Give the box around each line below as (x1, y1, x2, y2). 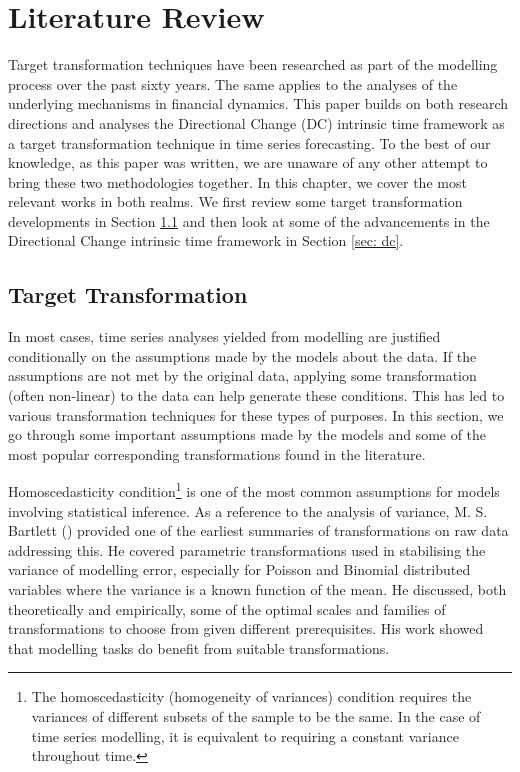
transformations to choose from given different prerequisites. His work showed (8, 618, 484, 639)
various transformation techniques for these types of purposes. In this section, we (8, 404, 504, 425)
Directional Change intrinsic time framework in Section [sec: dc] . (8, 230, 404, 251)
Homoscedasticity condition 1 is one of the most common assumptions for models (8, 478, 500, 502)
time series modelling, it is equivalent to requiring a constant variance (31, 725, 459, 746)
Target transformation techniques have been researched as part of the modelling (8, 54, 498, 75)
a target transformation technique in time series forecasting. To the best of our (8, 132, 491, 153)
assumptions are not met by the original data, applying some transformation (8, 365, 477, 386)
